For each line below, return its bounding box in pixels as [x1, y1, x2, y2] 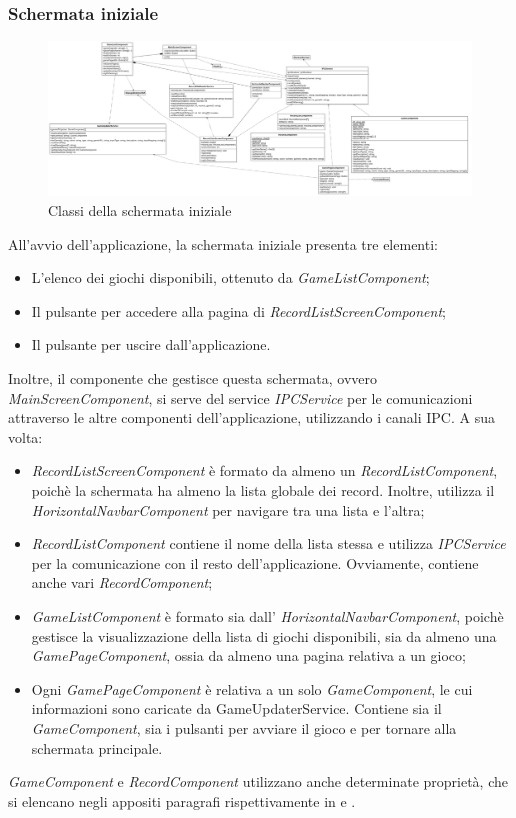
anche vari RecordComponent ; [31, 572, 213, 593]
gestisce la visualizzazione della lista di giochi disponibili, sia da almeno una [31, 625, 497, 646]
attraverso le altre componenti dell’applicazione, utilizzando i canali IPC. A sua [8, 407, 495, 428]
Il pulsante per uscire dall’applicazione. [31, 334, 271, 355]
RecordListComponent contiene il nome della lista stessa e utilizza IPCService [31, 533, 506, 554]
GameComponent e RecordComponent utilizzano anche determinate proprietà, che [8, 771, 508, 792]
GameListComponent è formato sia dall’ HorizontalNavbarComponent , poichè [31, 605, 504, 626]
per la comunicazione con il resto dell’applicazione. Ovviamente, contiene [31, 552, 479, 573]
